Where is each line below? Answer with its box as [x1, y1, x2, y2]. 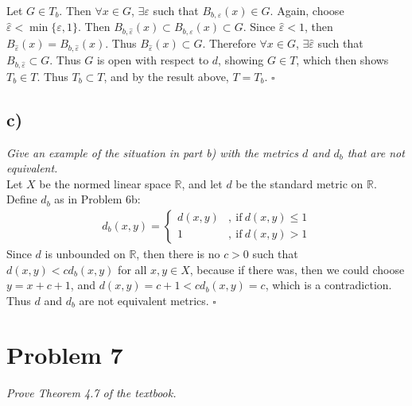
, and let [181, 175, 223, 191]
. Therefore [202, 35, 256, 52]
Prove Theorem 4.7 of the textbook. [6, 385, 177, 401]
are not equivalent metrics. [79, 292, 209, 308]
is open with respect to [96, 51, 209, 68]
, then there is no [136, 245, 220, 261]
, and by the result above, [103, 68, 229, 84]
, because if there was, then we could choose [189, 261, 405, 277]
